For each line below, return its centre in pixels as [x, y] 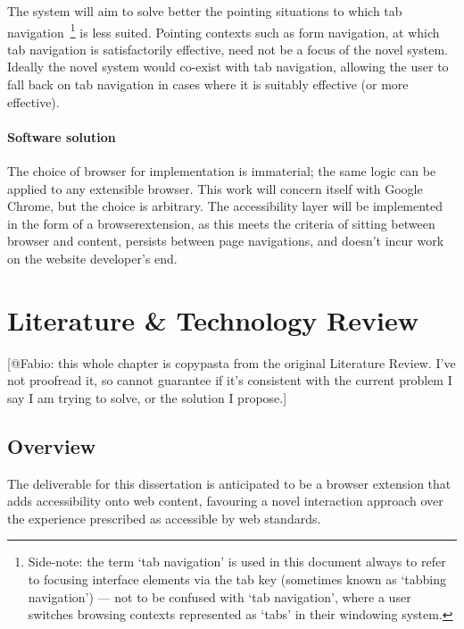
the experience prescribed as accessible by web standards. [164, 518]
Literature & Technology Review [213, 319]
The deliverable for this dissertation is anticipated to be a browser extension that [229, 483]
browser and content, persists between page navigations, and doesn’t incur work [226, 241]
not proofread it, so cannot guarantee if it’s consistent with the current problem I [230, 380]
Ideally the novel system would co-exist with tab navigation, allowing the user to [228, 67]
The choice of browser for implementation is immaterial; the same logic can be [222, 171]
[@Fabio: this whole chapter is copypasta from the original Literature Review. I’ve [232, 362]
